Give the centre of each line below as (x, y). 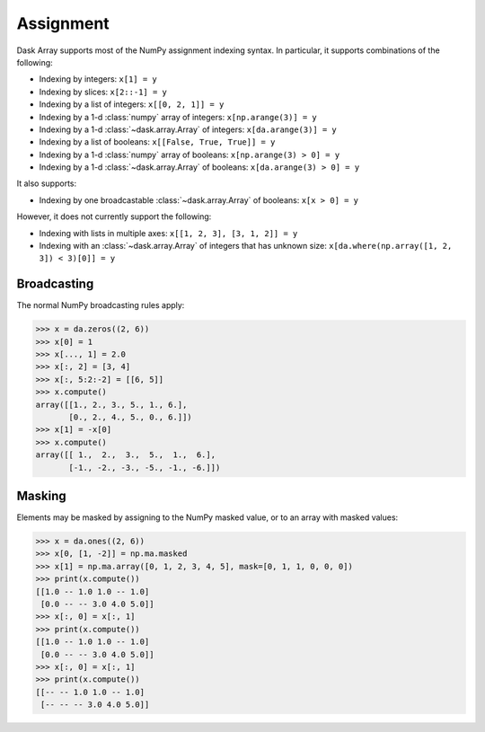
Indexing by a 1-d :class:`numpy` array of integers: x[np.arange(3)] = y (178, 117)
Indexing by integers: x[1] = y (98, 79)
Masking (41, 496)
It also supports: (47, 183)
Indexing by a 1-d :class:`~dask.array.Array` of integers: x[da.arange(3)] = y (188, 129)
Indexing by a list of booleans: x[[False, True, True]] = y (157, 142)
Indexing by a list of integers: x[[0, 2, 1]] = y (132, 104)
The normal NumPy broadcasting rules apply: (101, 305)
